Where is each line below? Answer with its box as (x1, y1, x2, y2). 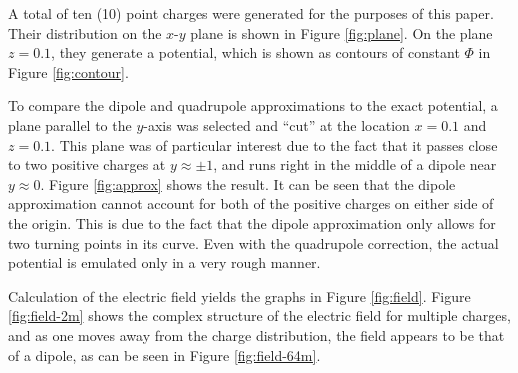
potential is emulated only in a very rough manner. (8, 252, 321, 273)
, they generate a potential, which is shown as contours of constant (51, 42, 460, 63)
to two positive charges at (8, 154, 166, 175)
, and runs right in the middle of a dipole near (213, 154, 497, 175)
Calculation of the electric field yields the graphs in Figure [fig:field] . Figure (8, 285, 471, 306)
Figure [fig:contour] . (8, 61, 129, 82)
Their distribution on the (8, 22, 162, 43)
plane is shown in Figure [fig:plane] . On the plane (190, 22, 493, 43)
